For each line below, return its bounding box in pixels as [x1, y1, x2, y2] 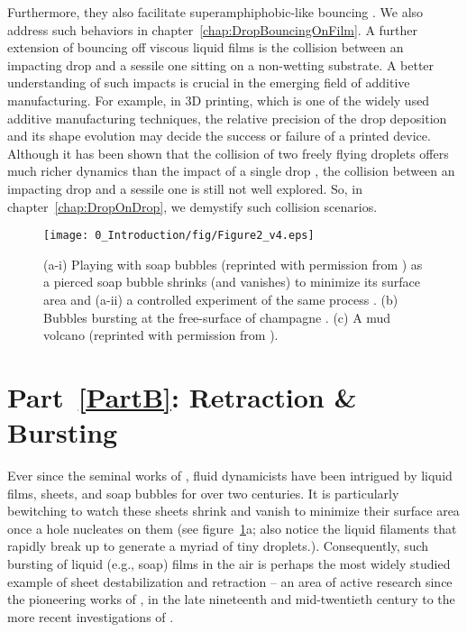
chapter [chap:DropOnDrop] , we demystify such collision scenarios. [7, 197, 378, 215]
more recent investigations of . [7, 607, 174, 626]
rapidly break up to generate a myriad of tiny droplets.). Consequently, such [7, 536, 429, 555]
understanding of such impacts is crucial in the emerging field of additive [7, 73, 410, 92]
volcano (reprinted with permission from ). [43, 325, 279, 344]
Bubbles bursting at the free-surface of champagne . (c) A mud [43, 307, 391, 326]
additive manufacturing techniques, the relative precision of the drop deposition [7, 108, 447, 127]
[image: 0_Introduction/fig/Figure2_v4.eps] [43, 229, 315, 243]
